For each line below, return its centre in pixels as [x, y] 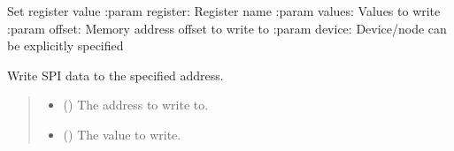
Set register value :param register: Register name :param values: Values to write [224, 11]
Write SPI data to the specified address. [115, 75]
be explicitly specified [65, 45]
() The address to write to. [136, 105]
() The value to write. [122, 134]
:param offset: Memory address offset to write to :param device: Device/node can [227, 28]
